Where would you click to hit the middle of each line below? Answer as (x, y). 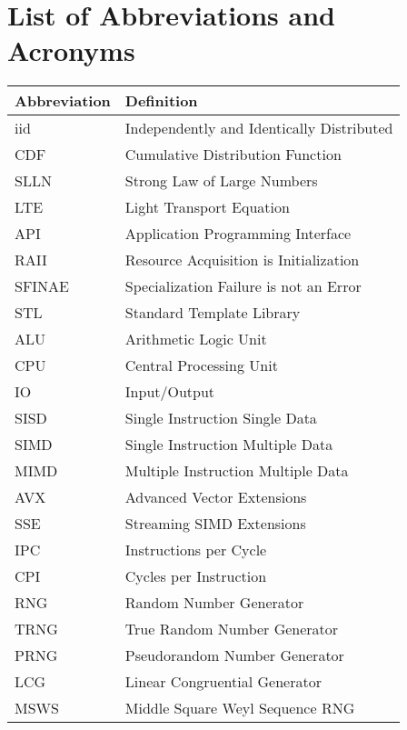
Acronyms (71, 50)
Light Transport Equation (207, 207)
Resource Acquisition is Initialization (242, 260)
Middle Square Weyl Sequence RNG (240, 708)
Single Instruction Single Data (221, 418)
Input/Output (170, 392)
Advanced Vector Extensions (216, 497)
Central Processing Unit (201, 365)
